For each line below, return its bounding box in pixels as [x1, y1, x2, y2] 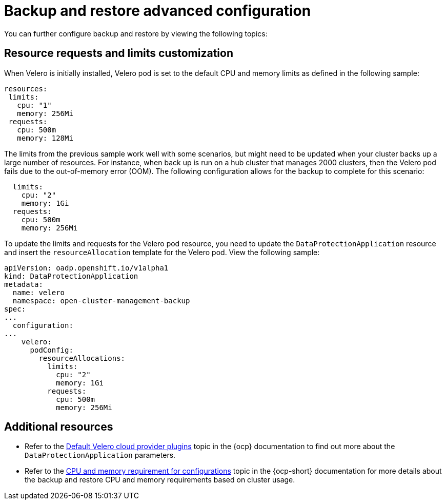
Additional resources [4, 420, 113, 434]
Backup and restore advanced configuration [4, 2, 311, 20]
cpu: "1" [17, 101, 52, 109]
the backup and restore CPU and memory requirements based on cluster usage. [25, 475, 295, 484]
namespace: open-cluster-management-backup [12, 296, 190, 305]
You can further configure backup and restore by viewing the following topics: [4, 29, 268, 38]
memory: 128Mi [17, 133, 73, 142]
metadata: [4, 280, 43, 288]
